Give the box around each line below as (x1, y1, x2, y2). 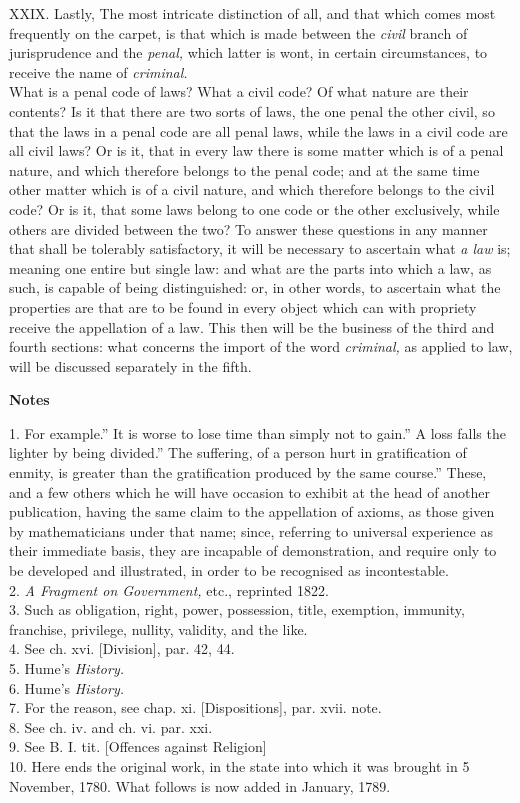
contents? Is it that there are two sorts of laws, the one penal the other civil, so (9, 100, 495, 121)
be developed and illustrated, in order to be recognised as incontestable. (9, 560, 449, 581)
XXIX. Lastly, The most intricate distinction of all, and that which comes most (9, 3, 496, 23)
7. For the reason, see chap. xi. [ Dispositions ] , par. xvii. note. (9, 697, 382, 718)
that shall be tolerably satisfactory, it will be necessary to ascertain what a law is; (9, 238, 511, 259)
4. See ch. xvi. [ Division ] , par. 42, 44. (9, 638, 235, 659)
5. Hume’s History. (9, 658, 125, 678)
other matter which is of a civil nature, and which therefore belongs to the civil (9, 179, 495, 200)
